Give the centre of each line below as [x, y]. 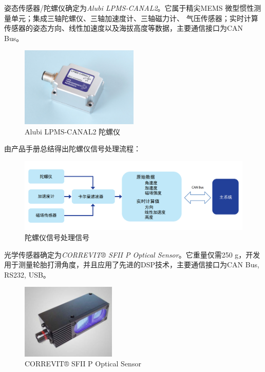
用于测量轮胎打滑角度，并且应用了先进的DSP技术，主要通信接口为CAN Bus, [132, 265]
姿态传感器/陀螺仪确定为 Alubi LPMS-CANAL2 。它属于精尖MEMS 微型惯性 [129, 8]
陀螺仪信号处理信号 [57, 237]
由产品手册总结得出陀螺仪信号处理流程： [72, 149]
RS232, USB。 [27, 274]
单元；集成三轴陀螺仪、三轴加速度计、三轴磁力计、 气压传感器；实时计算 [135, 18]
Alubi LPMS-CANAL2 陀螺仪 [73, 131]
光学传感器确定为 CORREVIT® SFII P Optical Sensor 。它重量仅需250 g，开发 [132, 254]
